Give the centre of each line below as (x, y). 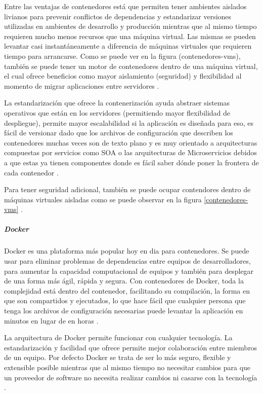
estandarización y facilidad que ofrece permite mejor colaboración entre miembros (131, 347)
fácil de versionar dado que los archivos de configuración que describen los (119, 133)
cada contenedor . (31, 172)
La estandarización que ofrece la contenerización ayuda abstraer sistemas (117, 103)
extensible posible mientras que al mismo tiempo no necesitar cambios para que (127, 367)
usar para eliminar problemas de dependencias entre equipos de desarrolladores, (127, 261)
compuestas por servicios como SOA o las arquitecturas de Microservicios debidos (130, 152)
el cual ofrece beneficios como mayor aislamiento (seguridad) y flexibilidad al (123, 76)
